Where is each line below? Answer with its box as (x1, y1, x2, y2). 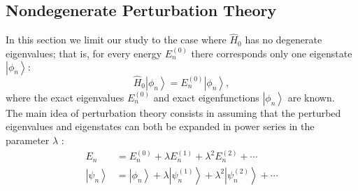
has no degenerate (245, 32, 322, 47)
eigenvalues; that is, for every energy (6, 46, 162, 61)
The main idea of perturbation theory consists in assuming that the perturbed (6, 105, 341, 120)
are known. (287, 90, 335, 104)
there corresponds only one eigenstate (191, 46, 352, 61)
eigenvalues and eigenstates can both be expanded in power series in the (6, 119, 315, 134)
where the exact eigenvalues (6, 90, 124, 104)
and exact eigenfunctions (153, 90, 259, 104)
